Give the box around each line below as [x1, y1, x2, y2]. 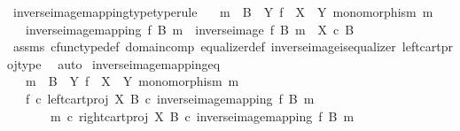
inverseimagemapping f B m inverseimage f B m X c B [25, 19, 355, 38]
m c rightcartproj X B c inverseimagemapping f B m [50, 106, 355, 125]
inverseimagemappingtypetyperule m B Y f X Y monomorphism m [12, 3, 433, 20]
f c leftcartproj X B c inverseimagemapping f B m [25, 89, 315, 107]
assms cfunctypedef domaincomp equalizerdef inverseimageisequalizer [12, 37, 396, 56]
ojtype [7, 54, 42, 73]
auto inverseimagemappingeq [58, 54, 221, 73]
